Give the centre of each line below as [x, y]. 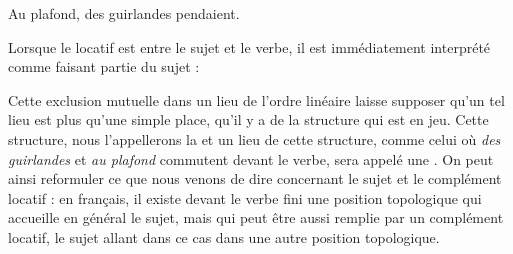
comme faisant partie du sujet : [104, 66]
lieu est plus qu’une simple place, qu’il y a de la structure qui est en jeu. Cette [248, 119]
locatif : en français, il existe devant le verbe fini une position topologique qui [245, 197]
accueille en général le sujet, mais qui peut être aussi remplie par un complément [256, 217]
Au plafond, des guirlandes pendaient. [124, 13]
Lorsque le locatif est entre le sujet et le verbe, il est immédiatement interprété [249, 46]
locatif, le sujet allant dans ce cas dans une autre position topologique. [224, 236]
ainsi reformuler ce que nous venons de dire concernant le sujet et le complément [255, 178]
